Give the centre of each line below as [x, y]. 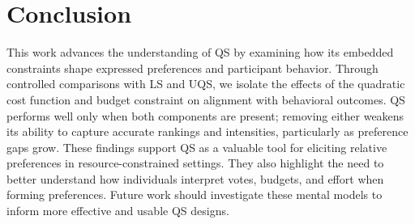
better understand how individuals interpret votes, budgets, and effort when [195, 178]
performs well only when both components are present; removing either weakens [205, 115]
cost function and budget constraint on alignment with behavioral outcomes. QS [206, 99]
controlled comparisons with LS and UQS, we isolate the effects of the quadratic [206, 84]
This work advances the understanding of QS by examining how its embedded [200, 52]
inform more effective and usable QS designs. [118, 211]
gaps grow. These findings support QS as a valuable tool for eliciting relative [197, 147]
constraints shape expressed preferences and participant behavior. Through [193, 68]
